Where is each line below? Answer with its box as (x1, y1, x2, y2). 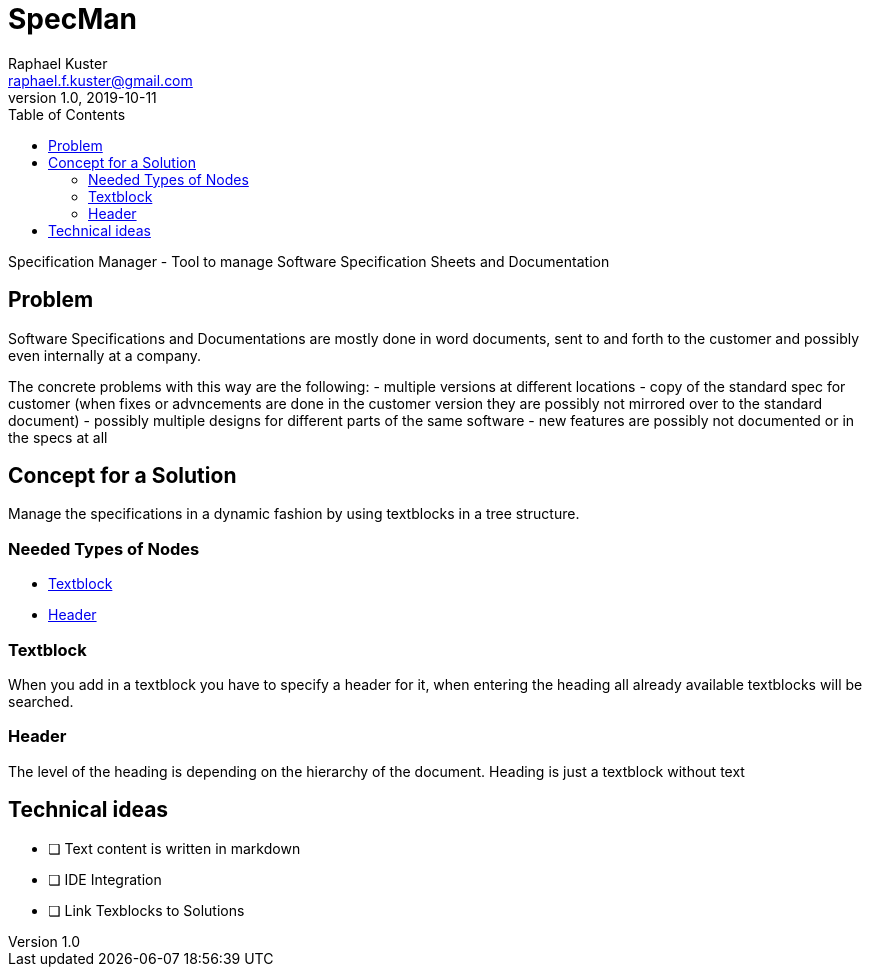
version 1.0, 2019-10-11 (8, 88, 157, 106)
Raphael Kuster (8, 54, 108, 72)
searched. (8, 692, 74, 710)
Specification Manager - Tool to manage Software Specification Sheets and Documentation (8, 252, 610, 270)
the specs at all (8, 428, 108, 446)
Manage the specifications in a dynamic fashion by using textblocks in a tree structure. (8, 505, 580, 523)
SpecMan (8, 2, 137, 36)
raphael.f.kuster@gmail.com (8, 71, 193, 89)
